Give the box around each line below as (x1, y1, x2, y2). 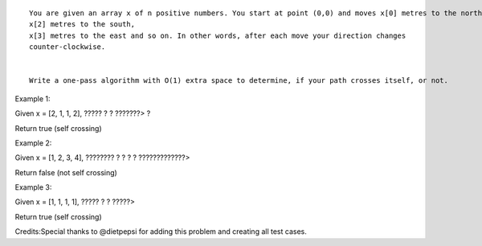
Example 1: (14, 93, 51, 104)
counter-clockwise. (29, 43, 106, 51)
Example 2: (14, 137, 52, 148)
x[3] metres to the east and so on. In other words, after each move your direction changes (29, 31, 406, 40)
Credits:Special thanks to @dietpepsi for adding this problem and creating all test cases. (14, 227, 307, 236)
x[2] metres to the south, (29, 20, 136, 29)
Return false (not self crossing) (14, 167, 118, 177)
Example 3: (14, 182, 52, 192)
